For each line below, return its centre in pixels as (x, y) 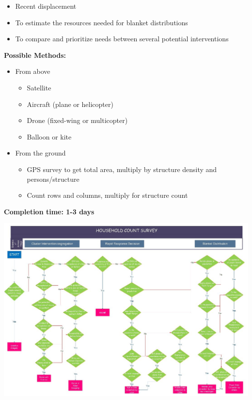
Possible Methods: (35, 55)
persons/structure (53, 179)
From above (33, 71)
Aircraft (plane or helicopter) (70, 104)
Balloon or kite (49, 136)
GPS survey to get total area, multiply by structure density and (122, 169)
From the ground (40, 153)
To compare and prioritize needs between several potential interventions (122, 39)
